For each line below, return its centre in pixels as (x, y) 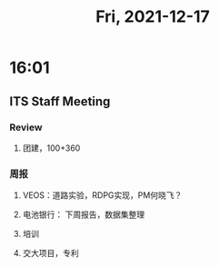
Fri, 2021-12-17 (153, 17)
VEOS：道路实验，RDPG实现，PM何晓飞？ (102, 195)
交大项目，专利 (50, 253)
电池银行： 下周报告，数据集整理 (84, 214)
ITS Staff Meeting (60, 101)
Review (26, 127)
